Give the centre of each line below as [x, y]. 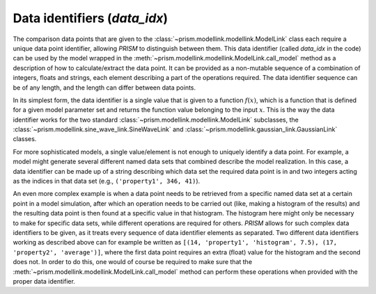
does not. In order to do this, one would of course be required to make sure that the [133, 262]
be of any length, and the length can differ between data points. [104, 88]
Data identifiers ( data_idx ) [91, 18]
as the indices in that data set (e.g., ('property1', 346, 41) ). [107, 181]
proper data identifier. [44, 281]
